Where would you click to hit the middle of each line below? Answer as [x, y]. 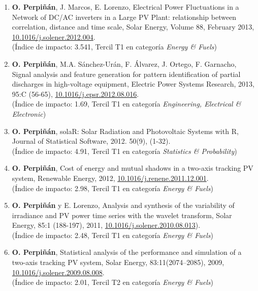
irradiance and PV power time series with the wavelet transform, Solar [122, 215]
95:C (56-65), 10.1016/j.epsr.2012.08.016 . [75, 94]
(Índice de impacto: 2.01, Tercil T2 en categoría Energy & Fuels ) [112, 282]
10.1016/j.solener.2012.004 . [54, 36]
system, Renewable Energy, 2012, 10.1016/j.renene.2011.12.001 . [110, 178]
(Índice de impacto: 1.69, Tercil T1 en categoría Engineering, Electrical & [126, 104]
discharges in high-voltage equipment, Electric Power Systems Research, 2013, [133, 84]
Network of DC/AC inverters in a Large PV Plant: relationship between [124, 17]
